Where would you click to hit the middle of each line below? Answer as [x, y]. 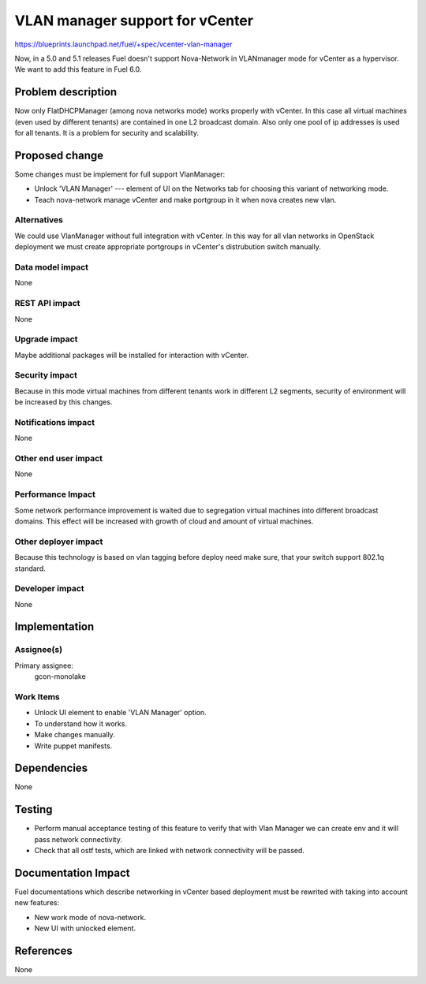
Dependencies [51, 768]
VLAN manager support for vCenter [134, 20]
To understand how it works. [81, 723]
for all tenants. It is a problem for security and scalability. [106, 133]
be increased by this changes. [64, 402]
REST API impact [47, 304]
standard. [30, 568]
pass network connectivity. [78, 839]
